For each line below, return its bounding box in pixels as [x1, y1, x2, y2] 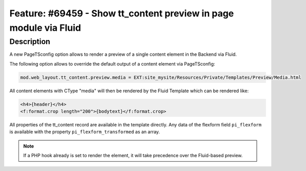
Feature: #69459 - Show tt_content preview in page [9, 8, 234, 19]
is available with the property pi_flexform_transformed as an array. [9, 129, 160, 135]
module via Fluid [9, 22, 81, 33]
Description [9, 37, 51, 46]
